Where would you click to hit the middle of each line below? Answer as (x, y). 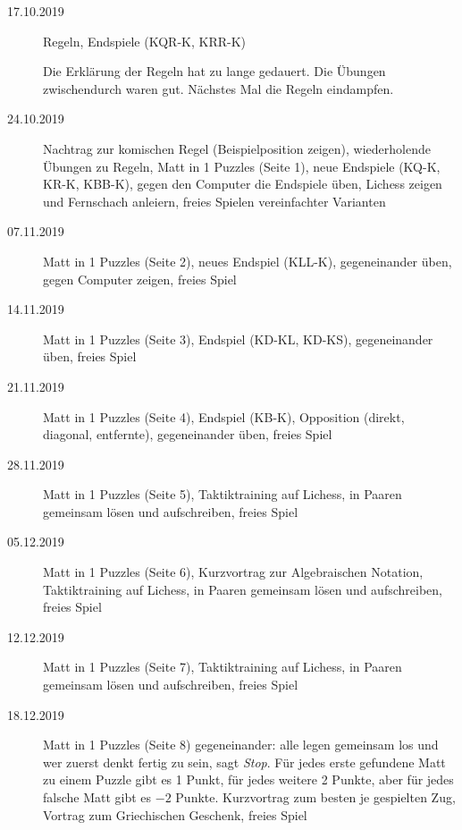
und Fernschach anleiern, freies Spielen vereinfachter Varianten (214, 201)
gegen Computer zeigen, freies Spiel (140, 279)
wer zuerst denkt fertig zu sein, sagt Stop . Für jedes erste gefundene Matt (244, 762)
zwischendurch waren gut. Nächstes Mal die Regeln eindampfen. (218, 88)
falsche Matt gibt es (97, 797)
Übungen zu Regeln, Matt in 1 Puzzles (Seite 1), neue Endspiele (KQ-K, (242, 166)
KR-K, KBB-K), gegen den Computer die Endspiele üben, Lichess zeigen (243, 184)
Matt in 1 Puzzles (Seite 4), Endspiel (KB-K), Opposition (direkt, (224, 416)
